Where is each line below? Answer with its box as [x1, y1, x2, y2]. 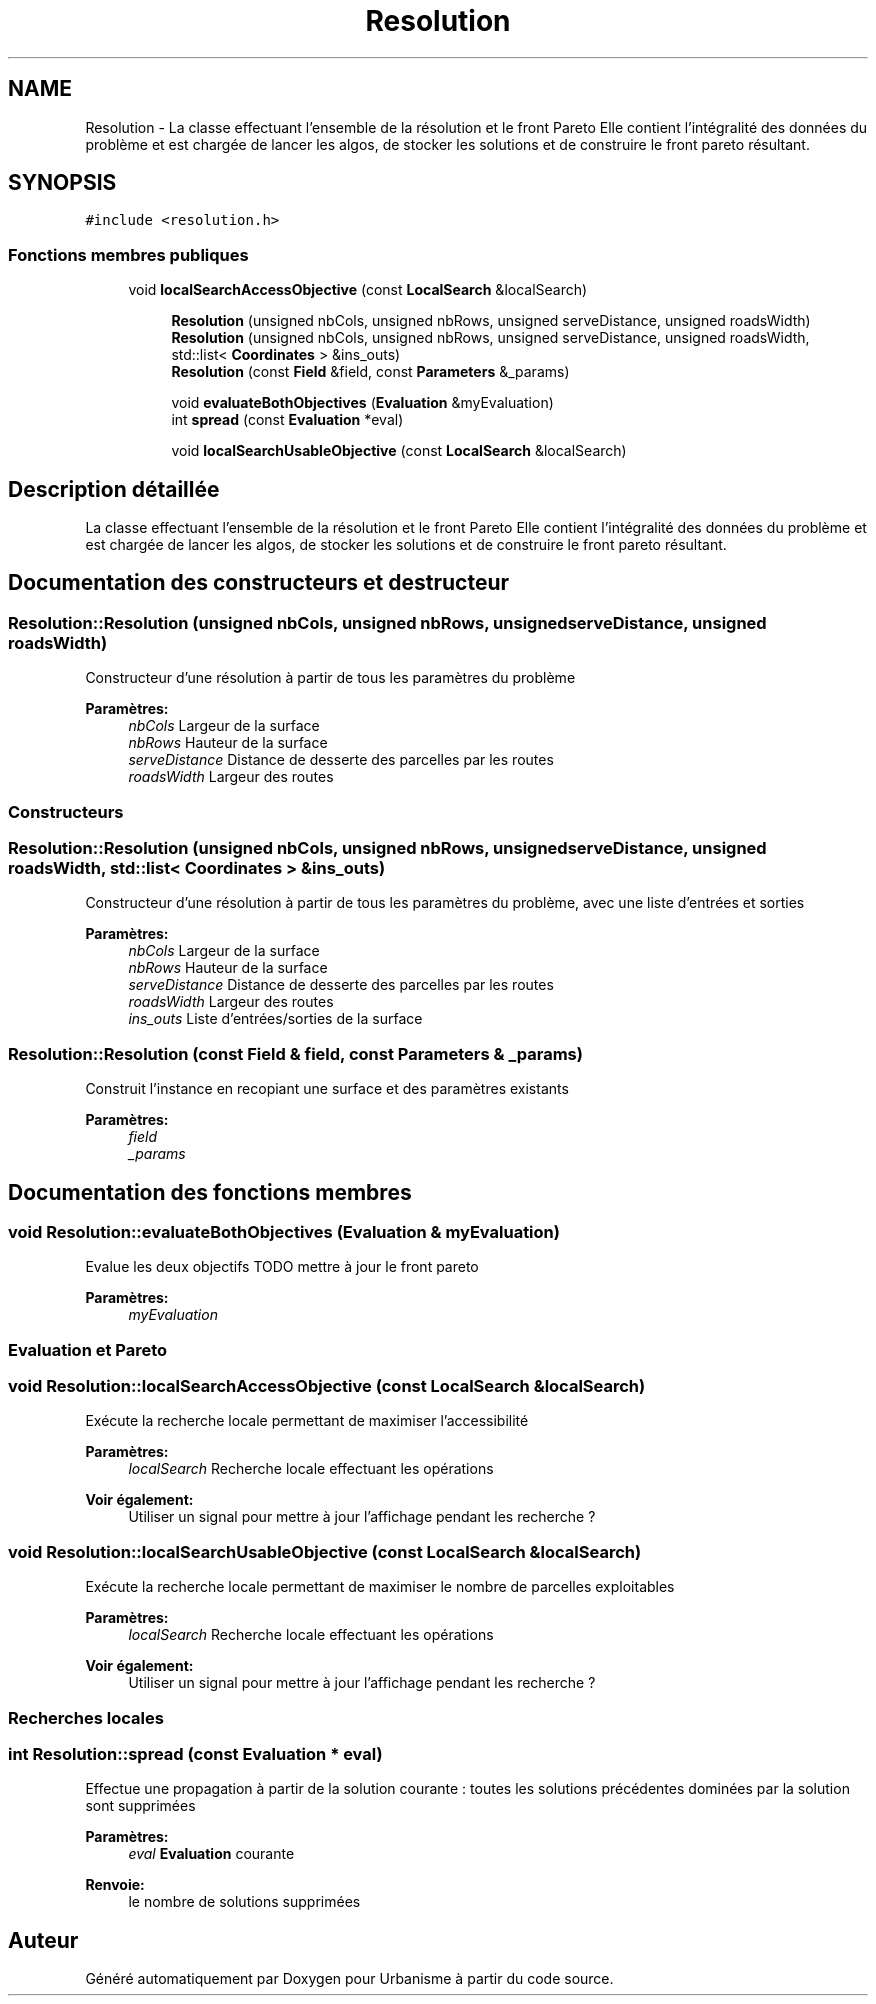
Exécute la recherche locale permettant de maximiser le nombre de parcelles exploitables [85, 1578, 675, 1596]
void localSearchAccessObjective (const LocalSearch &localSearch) [128, 281, 588, 299]
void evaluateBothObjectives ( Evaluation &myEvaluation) [171, 394, 554, 412]
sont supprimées [85, 1797, 196, 1815]
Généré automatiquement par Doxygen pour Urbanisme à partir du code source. [85, 1970, 614, 1988]
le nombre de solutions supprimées [128, 1893, 361, 1911]
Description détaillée [8, 476, 220, 502]
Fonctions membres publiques [8, 244, 249, 265]
